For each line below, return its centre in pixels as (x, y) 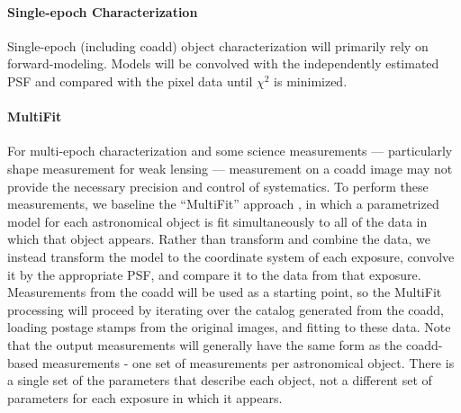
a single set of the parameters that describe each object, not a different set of (220, 380)
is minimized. (311, 81)
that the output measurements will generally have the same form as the (205, 344)
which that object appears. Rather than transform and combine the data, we (219, 239)
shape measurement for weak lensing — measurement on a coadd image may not (230, 168)
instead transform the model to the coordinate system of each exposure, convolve (231, 256)
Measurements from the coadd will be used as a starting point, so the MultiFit (225, 292)
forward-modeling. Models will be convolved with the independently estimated (223, 63)
